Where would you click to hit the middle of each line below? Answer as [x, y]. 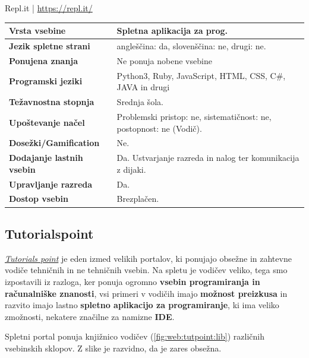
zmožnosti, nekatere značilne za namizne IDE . [90, 316]
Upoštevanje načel [47, 122]
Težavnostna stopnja [52, 102]
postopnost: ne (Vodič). [159, 128]
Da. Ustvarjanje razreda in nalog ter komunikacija [208, 158]
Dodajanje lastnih [46, 158]
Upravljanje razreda [51, 184]
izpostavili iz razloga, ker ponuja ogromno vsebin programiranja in [133, 281]
